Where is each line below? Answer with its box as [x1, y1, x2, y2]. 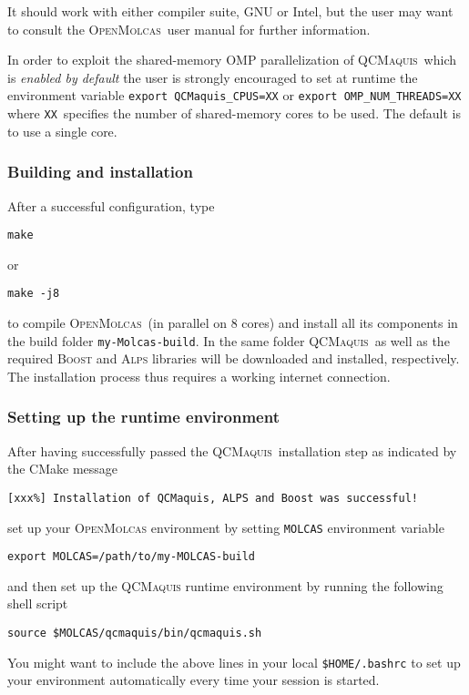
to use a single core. [7, 121, 117, 140]
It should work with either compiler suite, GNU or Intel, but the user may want [7, 2, 454, 20]
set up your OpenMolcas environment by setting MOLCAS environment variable [7, 517, 444, 537]
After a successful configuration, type [7, 196, 215, 215]
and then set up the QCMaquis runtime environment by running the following [7, 576, 444, 595]
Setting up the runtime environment [7, 405, 280, 428]
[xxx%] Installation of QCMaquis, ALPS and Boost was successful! [7, 491, 419, 505]
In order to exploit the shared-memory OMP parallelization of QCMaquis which [7, 50, 457, 69]
